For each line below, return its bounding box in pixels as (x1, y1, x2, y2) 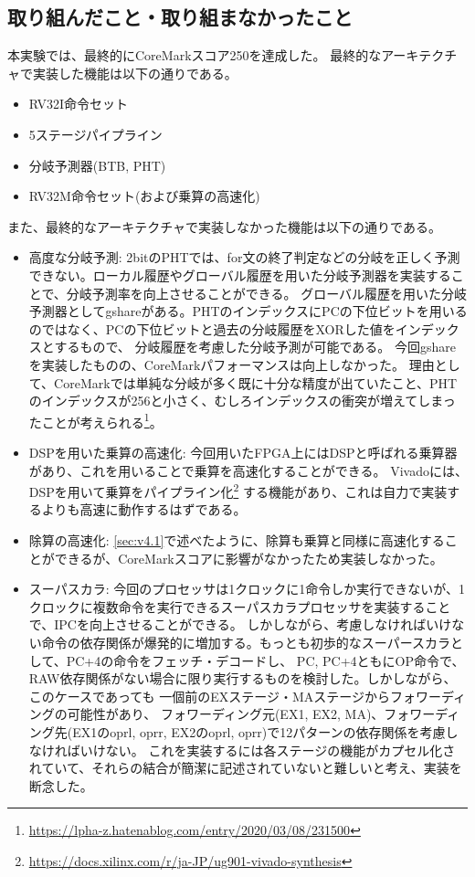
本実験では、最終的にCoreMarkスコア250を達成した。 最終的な (7, 46, 382, 65)
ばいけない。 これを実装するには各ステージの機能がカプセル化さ (67, 740, 456, 759)
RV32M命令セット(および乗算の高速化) (28, 186, 260, 206)
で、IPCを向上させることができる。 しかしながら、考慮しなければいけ (28, 615, 452, 634)
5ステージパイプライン (28, 124, 163, 143)
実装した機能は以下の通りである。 (32, 63, 237, 82)
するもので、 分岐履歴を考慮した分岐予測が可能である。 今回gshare (54, 337, 457, 356)
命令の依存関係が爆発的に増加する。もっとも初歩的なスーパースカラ (41, 632, 450, 651)
